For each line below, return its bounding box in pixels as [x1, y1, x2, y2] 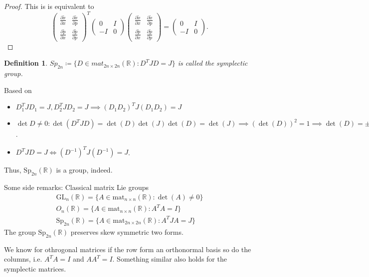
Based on [4, 85, 32, 95]
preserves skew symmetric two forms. [70, 226, 184, 237]
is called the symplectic [178, 58, 248, 68]
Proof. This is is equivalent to [4, 1, 94, 11]
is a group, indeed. [56, 165, 113, 175]
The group [4, 226, 36, 237]
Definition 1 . [4, 58, 48, 68]
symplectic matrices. [4, 263, 66, 274]
